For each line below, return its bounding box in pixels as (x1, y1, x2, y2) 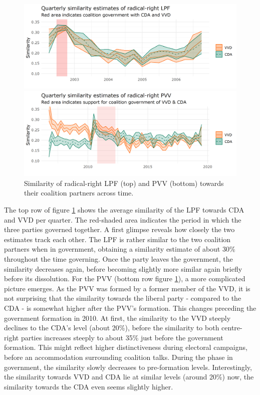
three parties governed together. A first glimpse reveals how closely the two (4, 224, 235, 235)
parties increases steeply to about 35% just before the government (21, 332, 223, 342)
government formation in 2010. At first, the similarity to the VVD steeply (4, 312, 231, 323)
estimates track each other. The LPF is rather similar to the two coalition (4, 234, 231, 244)
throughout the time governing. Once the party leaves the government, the (4, 254, 233, 264)
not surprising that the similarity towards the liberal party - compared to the (4, 293, 241, 303)
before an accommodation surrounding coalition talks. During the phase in (4, 351, 233, 362)
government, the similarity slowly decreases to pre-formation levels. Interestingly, (4, 361, 252, 372)
